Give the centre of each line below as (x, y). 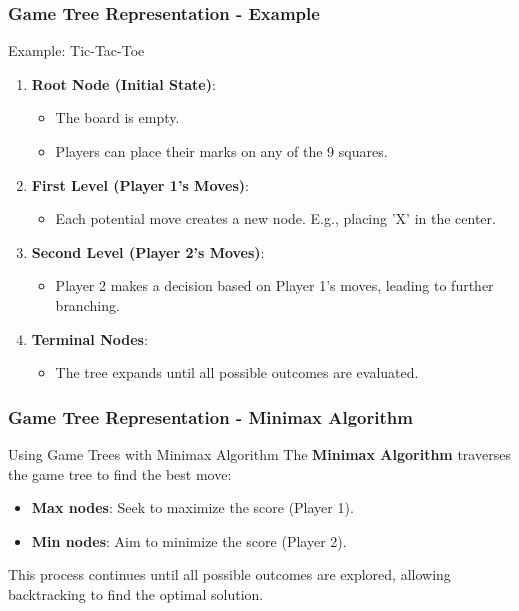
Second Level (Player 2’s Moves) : (148, 251)
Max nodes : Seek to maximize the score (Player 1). (192, 507)
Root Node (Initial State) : (123, 83)
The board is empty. (117, 117)
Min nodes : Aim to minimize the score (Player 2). (189, 540)
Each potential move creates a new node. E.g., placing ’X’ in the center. (275, 218)
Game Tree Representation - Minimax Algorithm (210, 416)
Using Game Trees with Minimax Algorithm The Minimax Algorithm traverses (259, 453)
